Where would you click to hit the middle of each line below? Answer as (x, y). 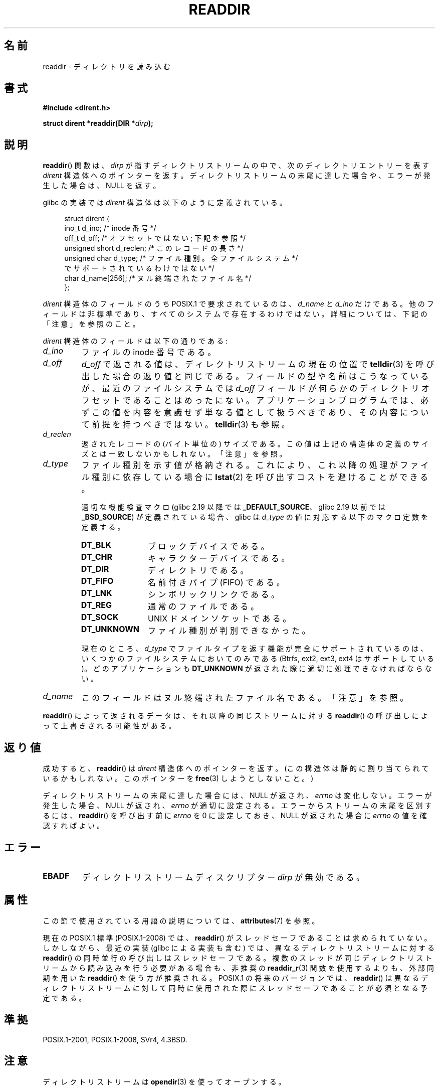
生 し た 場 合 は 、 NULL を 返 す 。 (101, 186)
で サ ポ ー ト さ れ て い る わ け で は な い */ (139, 268)
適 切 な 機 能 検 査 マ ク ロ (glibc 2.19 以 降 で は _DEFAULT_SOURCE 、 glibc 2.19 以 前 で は (233, 507)
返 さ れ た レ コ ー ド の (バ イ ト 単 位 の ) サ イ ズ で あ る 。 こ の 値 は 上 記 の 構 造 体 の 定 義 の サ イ (255, 444)
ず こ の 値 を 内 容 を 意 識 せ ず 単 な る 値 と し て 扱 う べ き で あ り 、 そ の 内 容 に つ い (255, 413)
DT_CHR (96, 557)
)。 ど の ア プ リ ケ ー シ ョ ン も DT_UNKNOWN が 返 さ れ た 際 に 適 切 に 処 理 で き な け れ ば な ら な (257, 669)
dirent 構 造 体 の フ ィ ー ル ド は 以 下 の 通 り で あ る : (135, 341)
